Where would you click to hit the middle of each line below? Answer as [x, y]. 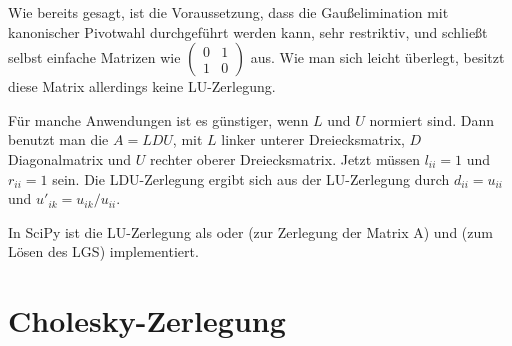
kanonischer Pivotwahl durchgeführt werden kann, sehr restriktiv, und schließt [248, 31]
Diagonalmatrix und [70, 158]
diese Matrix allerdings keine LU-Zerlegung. [142, 86]
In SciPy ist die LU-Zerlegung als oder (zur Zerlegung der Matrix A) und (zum [250, 231]
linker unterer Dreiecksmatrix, [313, 139]
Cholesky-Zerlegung [147, 320]
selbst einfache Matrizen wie [94, 57]
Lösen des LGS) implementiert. [103, 251]
